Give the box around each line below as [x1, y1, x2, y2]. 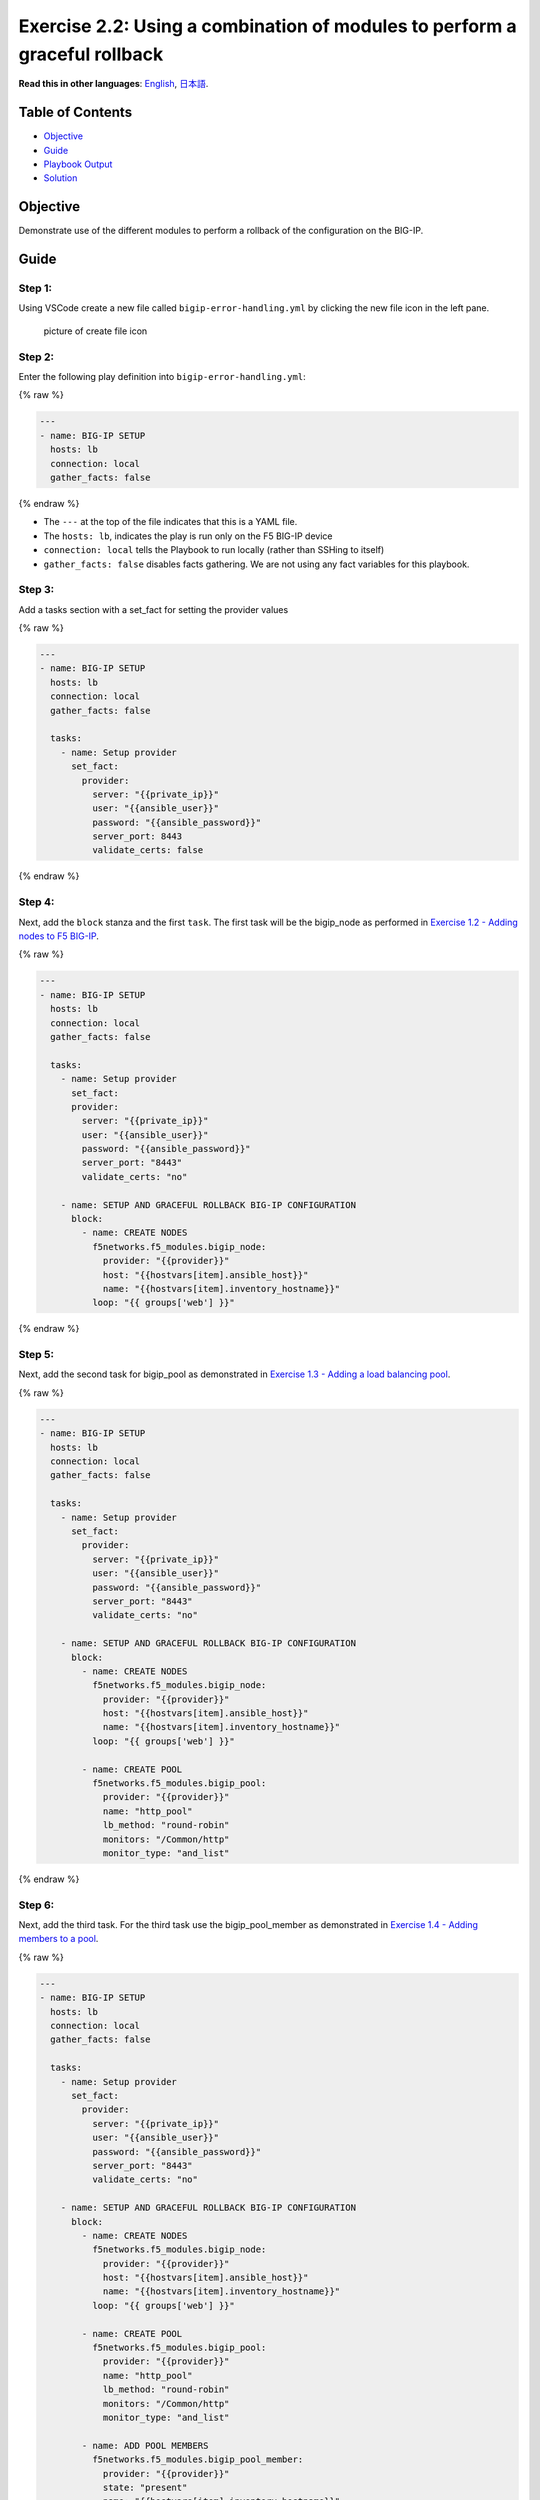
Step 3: [18, 583, 55, 597]
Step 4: [18, 895, 55, 909]
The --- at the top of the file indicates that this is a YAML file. [43, 516, 298, 528]
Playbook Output [43, 158, 113, 170]
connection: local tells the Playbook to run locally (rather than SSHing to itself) [43, 544, 385, 556]
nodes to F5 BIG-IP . [18, 930, 100, 942]
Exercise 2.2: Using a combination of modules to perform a [18, 15, 517, 37]
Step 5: [18, 1348, 55, 1362]
